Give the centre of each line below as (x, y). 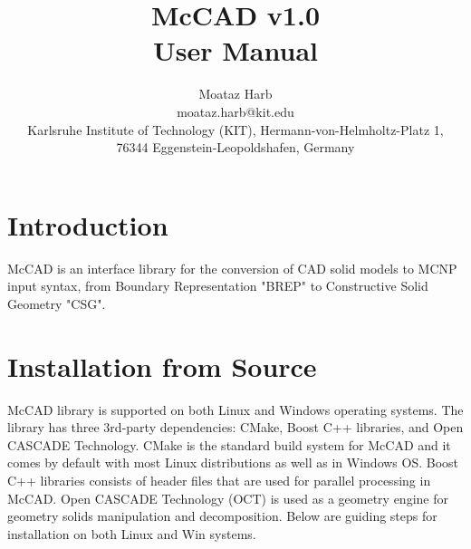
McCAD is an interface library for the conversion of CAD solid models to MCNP (232, 268)
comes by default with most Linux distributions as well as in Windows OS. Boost (233, 462)
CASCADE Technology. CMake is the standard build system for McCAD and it (229, 444)
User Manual (235, 50)
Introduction (88, 224)
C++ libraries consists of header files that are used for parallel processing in (219, 480)
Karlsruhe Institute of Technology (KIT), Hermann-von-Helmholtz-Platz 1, (235, 129)
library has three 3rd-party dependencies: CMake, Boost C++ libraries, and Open (235, 427)
